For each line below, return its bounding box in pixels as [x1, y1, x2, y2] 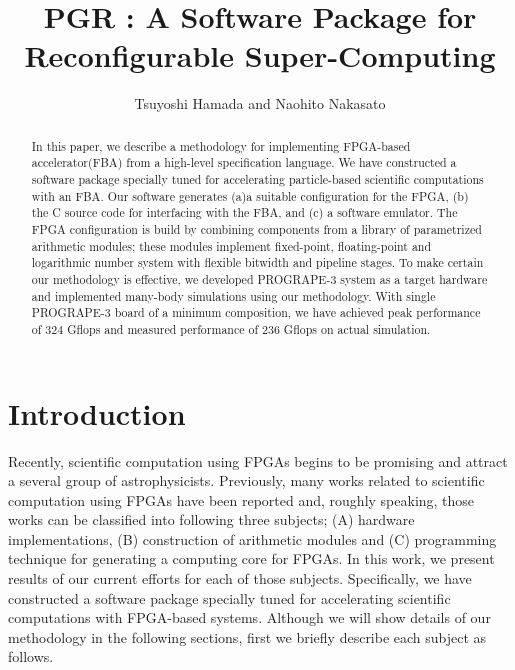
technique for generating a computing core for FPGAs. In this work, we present [8, 548, 495, 569]
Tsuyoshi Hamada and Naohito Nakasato [134, 93, 386, 114]
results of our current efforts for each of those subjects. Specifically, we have [8, 568, 472, 589]
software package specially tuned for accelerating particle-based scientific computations [31, 171, 484, 188]
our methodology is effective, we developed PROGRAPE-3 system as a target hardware [31, 270, 488, 287]
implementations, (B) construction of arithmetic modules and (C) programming [8, 528, 497, 549]
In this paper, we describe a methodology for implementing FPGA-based [31, 137, 411, 154]
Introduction [8, 392, 186, 433]
